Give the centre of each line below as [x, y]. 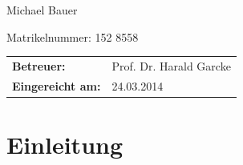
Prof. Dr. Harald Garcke [171, 65]
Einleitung [65, 145]
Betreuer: [39, 65]
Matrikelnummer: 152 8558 [73, 36]
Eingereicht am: [57, 85]
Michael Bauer [42, 10]
